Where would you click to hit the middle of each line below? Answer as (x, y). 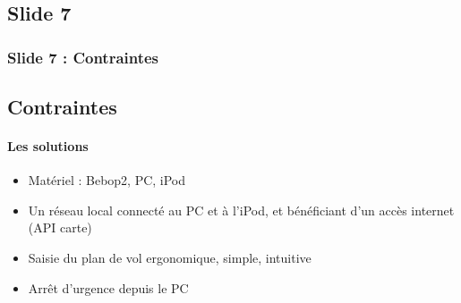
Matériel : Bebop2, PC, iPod (107, 180)
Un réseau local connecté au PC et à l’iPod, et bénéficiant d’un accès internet (241, 210)
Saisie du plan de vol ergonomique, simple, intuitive (170, 257)
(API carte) (60, 227)
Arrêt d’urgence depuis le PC (108, 287)
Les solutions (48, 146)
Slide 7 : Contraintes (83, 57)
